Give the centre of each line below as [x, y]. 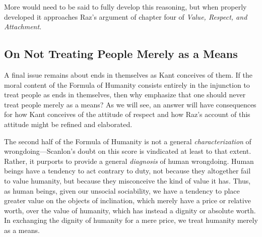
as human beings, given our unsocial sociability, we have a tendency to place [122, 190]
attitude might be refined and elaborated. [68, 124]
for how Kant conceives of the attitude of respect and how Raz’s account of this [127, 114]
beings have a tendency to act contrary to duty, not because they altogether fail [127, 171]
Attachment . [23, 26]
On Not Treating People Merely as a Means [121, 54]
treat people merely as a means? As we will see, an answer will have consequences [130, 104]
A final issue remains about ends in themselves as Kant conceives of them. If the [128, 74]
